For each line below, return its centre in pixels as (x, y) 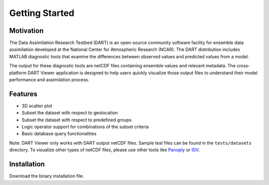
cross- (243, 66)
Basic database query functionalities (59, 134)
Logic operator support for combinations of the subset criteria (85, 127)
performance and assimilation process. (49, 80)
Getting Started (42, 13)
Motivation (26, 31)
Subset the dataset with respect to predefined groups (77, 120)
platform (18, 73)
